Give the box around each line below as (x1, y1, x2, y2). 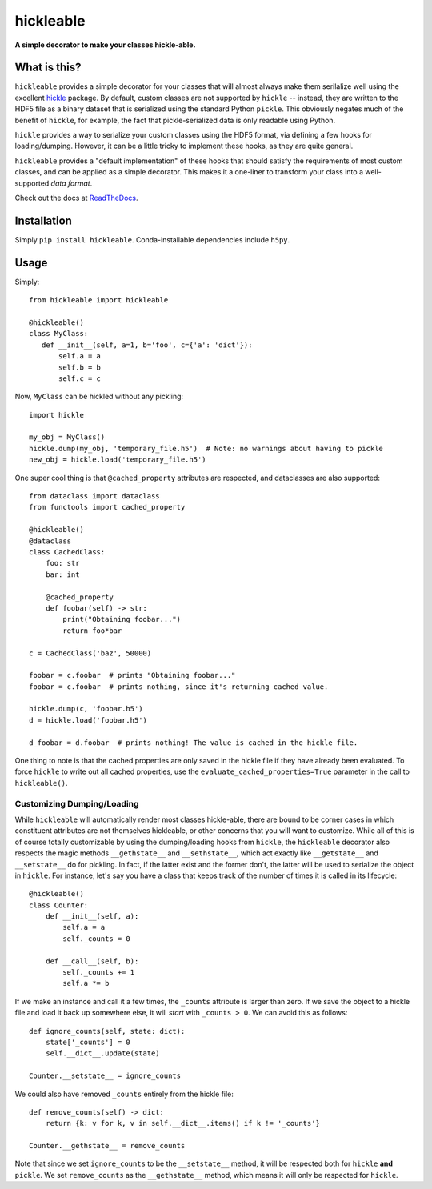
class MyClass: (29, 329, 89, 338)
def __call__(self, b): (45, 956, 139, 966)
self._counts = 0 (62, 934, 131, 943)
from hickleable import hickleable (29, 296, 169, 305)
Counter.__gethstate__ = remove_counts (29, 1141, 186, 1151)
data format (50, 178, 91, 188)
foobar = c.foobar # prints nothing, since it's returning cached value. (29, 682, 329, 691)
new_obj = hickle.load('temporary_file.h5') (29, 455, 207, 464)
